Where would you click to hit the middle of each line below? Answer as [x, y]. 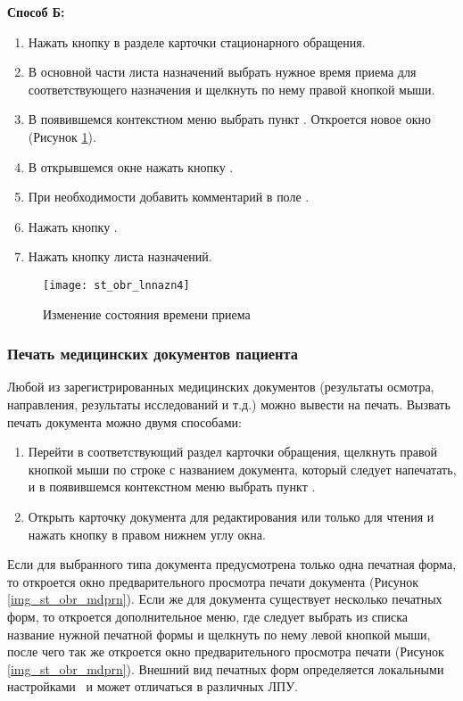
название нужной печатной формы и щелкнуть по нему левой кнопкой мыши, [219, 634]
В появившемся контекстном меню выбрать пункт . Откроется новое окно [229, 119]
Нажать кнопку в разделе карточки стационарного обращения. [197, 41]
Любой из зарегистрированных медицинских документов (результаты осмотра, [221, 387]
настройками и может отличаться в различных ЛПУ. [153, 686]
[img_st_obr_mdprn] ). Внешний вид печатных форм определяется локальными [226, 668]
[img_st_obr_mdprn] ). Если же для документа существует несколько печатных [225, 599]
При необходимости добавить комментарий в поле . [169, 197]
